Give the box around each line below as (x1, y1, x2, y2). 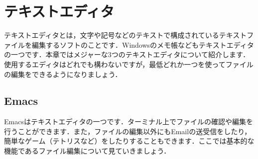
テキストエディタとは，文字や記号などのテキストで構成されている (4, 30, 219, 40)
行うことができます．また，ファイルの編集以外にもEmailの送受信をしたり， (4, 126, 252, 136)
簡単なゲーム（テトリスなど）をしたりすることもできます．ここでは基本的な (4, 136, 255, 146)
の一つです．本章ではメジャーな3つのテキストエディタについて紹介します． (4, 49, 250, 60)
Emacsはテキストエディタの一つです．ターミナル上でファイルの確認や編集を (4, 116, 253, 127)
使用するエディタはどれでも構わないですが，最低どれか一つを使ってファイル (4, 59, 254, 69)
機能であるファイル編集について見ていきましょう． (4, 146, 171, 156)
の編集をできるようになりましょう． (4, 69, 122, 79)
